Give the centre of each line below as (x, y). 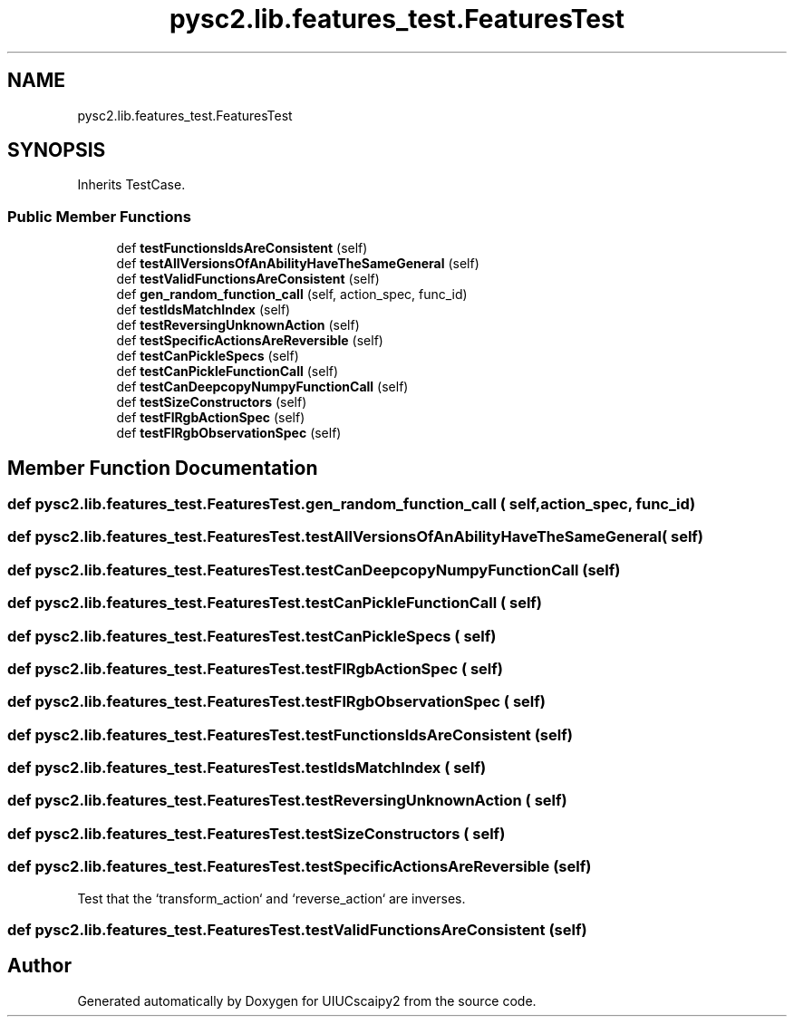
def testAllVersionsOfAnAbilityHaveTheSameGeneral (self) (298, 264)
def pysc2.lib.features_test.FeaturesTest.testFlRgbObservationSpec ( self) (276, 702)
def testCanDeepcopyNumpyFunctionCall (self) (262, 387)
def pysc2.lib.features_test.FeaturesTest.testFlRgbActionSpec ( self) (255, 668)
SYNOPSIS (57, 150)
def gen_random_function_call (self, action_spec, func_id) (292, 295)
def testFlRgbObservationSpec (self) (229, 433)
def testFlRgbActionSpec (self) (211, 418)
